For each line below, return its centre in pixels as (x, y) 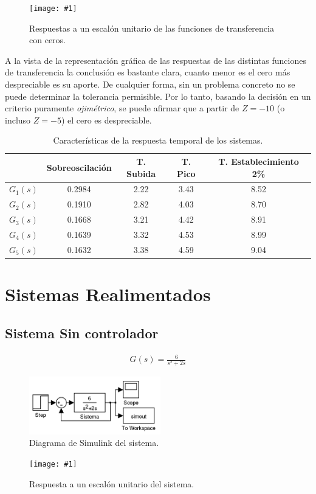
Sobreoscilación (79, 167)
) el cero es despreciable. (106, 120)
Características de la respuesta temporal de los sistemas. (158, 140)
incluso (18, 120)
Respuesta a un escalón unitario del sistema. (112, 483)
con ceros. (47, 40)
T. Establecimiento (259, 161)
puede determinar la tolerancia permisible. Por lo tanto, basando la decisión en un (158, 96)
